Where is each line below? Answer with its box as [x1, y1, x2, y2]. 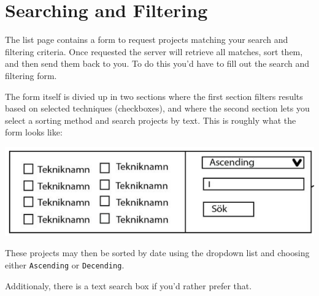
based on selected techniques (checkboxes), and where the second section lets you [5, 102, 310, 115]
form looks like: [5, 126, 63, 139]
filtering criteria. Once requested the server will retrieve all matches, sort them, [5, 45, 303, 58]
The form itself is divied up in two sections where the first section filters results [5, 89, 303, 102]
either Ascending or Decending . [5, 259, 125, 271]
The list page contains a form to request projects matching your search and [5, 33, 288, 46]
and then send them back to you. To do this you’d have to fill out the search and [5, 57, 310, 70]
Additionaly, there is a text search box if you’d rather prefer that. [5, 279, 252, 292]
